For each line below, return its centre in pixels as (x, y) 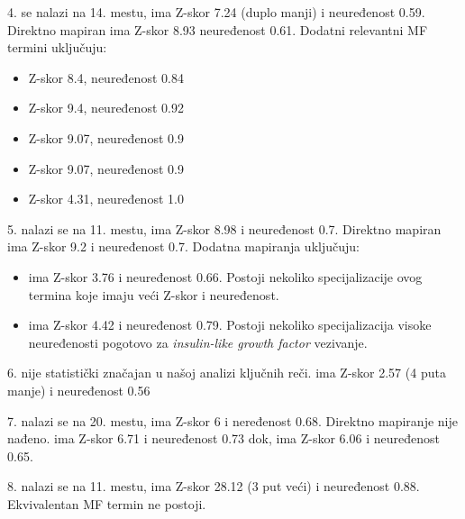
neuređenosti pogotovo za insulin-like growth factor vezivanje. (198, 342)
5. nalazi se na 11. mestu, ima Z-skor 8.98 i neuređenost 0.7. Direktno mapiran (224, 228)
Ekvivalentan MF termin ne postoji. (107, 503)
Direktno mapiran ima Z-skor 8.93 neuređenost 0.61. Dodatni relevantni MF (218, 29)
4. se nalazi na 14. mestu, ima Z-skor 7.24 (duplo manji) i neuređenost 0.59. (216, 12)
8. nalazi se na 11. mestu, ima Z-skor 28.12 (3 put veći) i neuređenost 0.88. (214, 486)
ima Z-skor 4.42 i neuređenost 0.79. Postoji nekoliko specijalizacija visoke (230, 325)
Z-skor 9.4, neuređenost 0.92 (106, 108)
